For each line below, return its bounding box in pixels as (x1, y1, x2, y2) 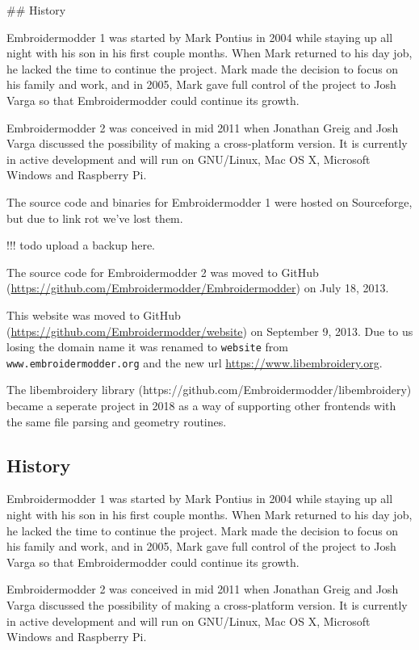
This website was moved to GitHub (6, 306, 181, 323)
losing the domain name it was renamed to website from (6, 338, 289, 355)
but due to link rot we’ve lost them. (6, 209, 183, 226)
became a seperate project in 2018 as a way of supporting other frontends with (6, 397, 396, 413)
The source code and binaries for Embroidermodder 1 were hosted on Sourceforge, (6, 193, 413, 210)
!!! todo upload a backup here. (6, 237, 156, 254)
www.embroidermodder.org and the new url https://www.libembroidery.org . (6, 354, 383, 371)
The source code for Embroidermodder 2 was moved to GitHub (6, 263, 319, 280)
